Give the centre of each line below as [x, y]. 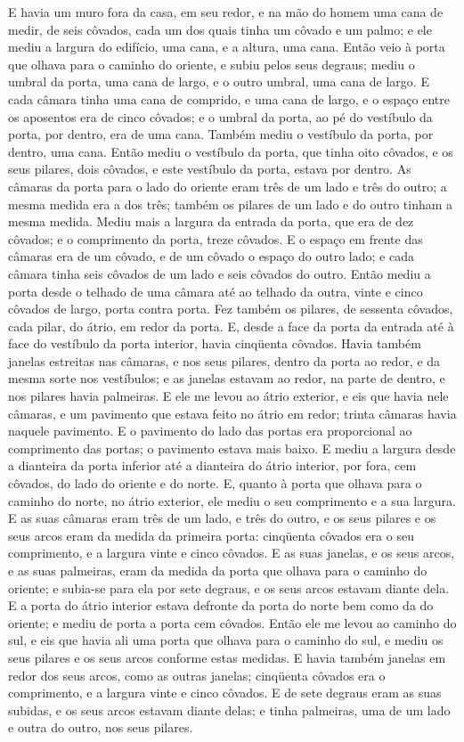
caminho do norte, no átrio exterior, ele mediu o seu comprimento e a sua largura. [232, 500]
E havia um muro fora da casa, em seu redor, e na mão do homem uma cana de [226, 12]
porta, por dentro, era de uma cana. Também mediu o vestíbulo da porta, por [221, 134]
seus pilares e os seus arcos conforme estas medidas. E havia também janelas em [227, 657]
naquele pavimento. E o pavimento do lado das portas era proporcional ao [210, 431]
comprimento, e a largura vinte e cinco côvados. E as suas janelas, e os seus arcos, [232, 553]
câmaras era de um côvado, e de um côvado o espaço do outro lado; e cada [211, 256]
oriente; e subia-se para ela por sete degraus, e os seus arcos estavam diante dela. [229, 587]
